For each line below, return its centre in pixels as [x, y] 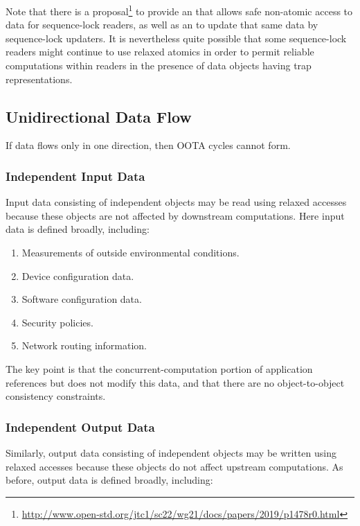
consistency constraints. [56, 396]
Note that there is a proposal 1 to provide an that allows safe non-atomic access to [179, 10]
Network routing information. [84, 345]
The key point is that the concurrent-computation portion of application [159, 368]
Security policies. [57, 322]
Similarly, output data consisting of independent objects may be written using [171, 452]
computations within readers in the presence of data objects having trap [159, 65]
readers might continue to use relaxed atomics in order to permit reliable [160, 52]
